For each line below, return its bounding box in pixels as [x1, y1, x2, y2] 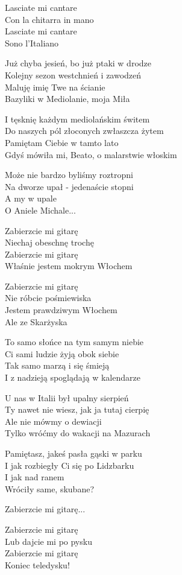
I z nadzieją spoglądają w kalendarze [5, 371, 140, 384]
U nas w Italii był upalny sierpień [5, 391, 129, 404]
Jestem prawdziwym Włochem [5, 303, 118, 316]
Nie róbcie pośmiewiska [5, 291, 92, 304]
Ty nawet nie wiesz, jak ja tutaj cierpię [5, 403, 149, 416]
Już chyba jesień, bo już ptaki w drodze [5, 57, 151, 69]
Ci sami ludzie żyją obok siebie [5, 347, 119, 360]
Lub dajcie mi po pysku [5, 535, 92, 547]
